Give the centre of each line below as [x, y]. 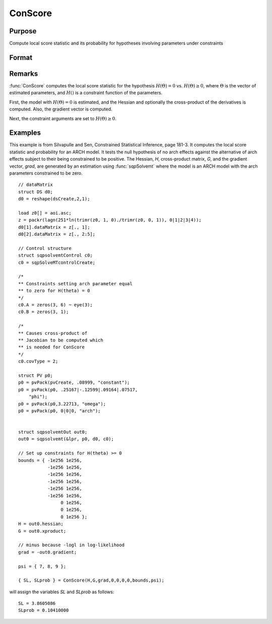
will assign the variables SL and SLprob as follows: [62, 592]
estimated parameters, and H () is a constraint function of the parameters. [86, 93]
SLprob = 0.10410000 [44, 610]
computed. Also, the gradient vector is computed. [61, 109]
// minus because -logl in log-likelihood [72, 545]
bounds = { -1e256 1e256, [50, 460]
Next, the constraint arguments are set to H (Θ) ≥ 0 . [63, 118]
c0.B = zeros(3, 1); [44, 312]
